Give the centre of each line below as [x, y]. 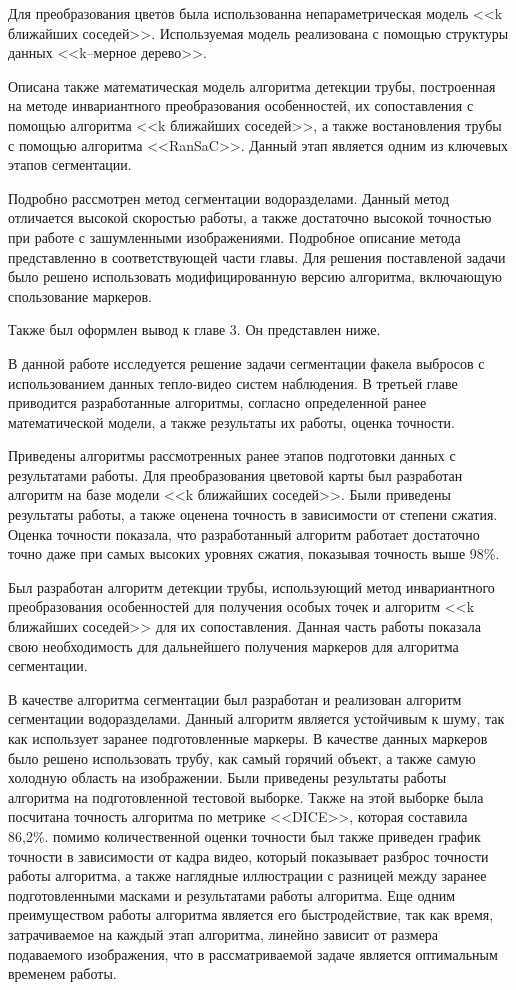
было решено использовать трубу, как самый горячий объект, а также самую [242, 757]
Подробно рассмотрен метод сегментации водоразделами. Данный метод [229, 197]
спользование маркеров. [80, 295]
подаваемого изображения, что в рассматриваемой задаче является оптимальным [253, 953]
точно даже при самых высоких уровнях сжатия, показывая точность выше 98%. [254, 553]
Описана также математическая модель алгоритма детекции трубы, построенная [252, 85]
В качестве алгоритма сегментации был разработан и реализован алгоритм [235, 698]
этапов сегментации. [70, 164]
